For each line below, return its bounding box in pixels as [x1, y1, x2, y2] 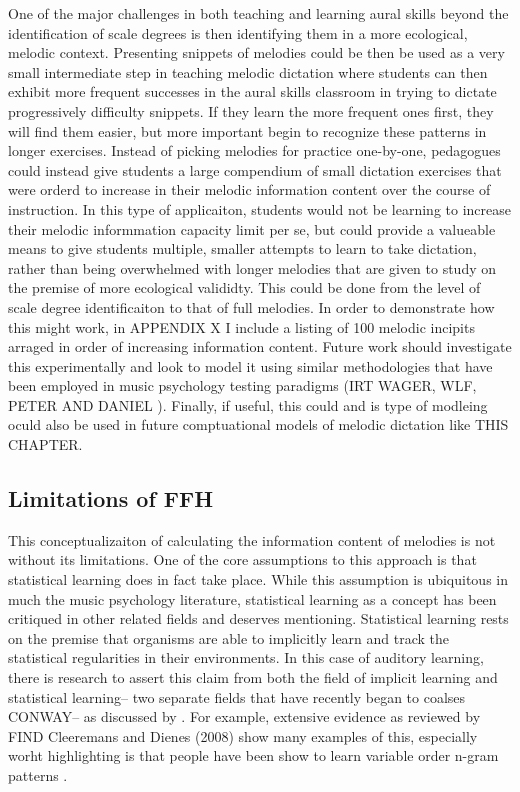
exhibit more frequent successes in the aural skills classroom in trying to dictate [8, 81, 497, 102]
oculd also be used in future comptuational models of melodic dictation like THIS [8, 414, 509, 435]
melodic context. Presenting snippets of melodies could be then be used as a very [8, 42, 505, 63]
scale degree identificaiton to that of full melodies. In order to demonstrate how [8, 296, 495, 317]
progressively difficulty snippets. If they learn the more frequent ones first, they [8, 100, 494, 121]
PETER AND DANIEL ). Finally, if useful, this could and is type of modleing [8, 394, 488, 415]
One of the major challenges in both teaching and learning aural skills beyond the [8, 3, 509, 23]
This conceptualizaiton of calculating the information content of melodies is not [8, 529, 496, 550]
